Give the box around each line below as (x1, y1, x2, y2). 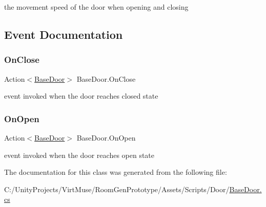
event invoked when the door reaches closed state (4, 90, 158, 101)
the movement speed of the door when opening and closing (4, 2, 189, 12)
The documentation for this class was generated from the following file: (4, 167, 227, 177)
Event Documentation (4, 26, 123, 42)
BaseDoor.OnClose (76, 73, 136, 84)
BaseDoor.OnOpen (76, 132, 136, 143)
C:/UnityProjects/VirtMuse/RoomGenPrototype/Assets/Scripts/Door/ (4, 183, 230, 194)
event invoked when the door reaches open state (4, 149, 155, 160)
